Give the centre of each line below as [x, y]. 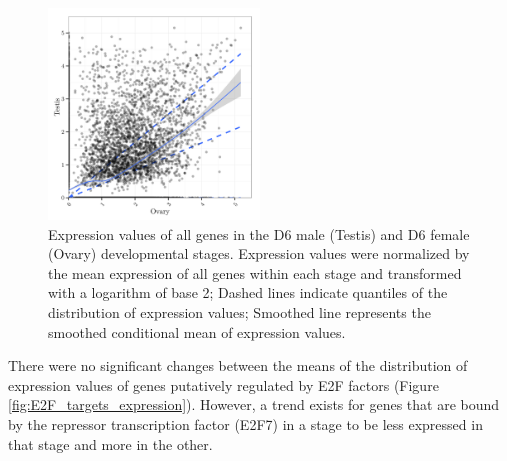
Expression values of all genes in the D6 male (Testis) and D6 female [259, 233]
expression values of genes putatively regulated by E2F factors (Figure [223, 384]
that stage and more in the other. [110, 443]
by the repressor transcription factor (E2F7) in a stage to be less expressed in [245, 423]
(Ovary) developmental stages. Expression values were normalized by [259, 253]
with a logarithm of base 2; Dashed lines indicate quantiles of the [248, 292]
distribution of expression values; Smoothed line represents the [239, 311]
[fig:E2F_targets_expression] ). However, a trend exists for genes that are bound [254, 404]
